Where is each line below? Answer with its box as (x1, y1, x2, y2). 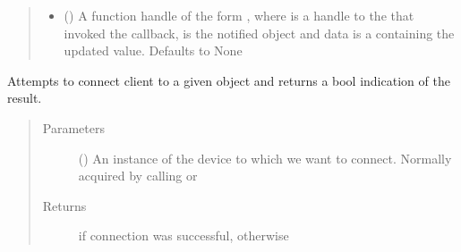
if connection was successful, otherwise (78, 226, 289, 245)
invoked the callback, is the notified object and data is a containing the (64, 23, 455, 42)
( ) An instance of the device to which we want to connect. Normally (78, 148, 452, 167)
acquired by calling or (78, 166, 198, 185)
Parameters (42, 118, 105, 137)
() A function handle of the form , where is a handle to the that (64, 6, 414, 24)
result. (7, 88, 42, 107)
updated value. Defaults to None (64, 41, 243, 60)
